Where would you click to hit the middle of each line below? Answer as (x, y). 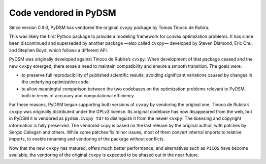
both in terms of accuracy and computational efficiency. (78, 96)
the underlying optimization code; (56, 82)
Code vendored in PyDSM (63, 13)
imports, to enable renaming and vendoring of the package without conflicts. (87, 139)
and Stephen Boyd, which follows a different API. (59, 50)
